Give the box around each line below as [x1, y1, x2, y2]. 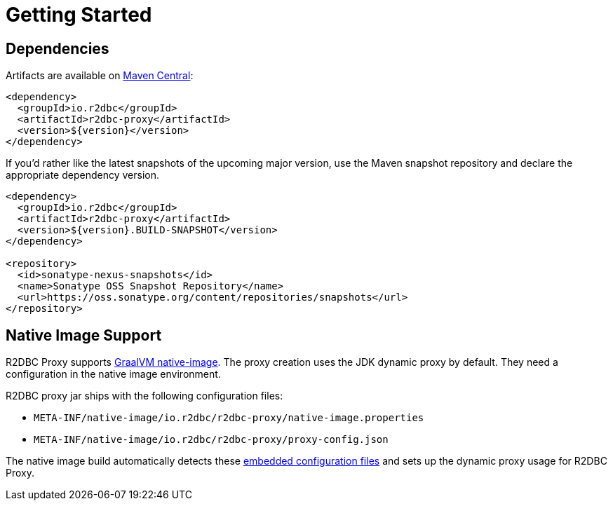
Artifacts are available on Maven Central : [6, 69, 194, 82]
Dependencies [6, 39, 109, 57]
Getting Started [6, 3, 152, 27]
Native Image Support [6, 326, 162, 344]
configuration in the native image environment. [6, 368, 221, 381]
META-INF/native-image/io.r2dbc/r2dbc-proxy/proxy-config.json [34, 434, 389, 446]
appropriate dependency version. [6, 169, 159, 182]
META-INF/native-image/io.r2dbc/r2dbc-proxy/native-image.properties [34, 412, 424, 424]
